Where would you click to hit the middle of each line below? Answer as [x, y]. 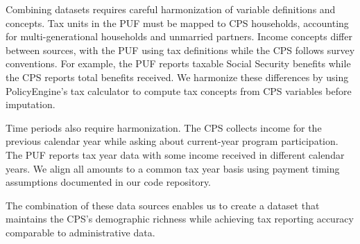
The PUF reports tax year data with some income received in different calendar [175, 154]
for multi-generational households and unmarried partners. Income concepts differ [179, 36]
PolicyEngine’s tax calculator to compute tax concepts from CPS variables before [179, 90]
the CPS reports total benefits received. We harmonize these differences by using [177, 77]
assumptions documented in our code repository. [109, 182]
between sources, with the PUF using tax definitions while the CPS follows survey [180, 50]
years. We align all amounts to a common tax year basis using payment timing [173, 168]
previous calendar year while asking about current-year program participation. [172, 141]
